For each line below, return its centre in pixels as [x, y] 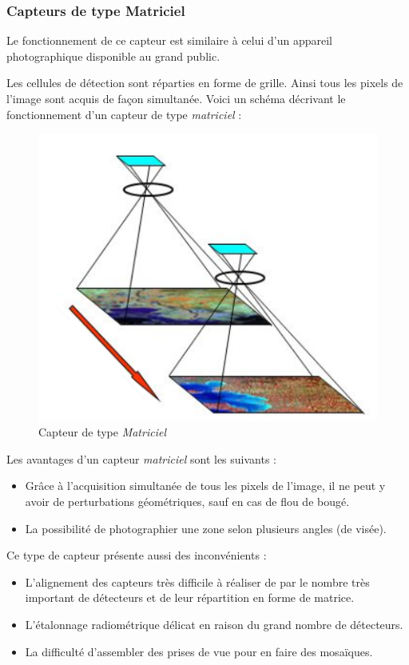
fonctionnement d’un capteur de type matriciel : [124, 114]
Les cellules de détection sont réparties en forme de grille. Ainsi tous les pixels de [205, 83]
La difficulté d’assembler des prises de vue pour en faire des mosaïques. [199, 651]
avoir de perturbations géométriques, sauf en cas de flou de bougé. [187, 501]
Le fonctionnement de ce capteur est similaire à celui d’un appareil [170, 40]
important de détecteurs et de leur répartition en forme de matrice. [190, 597]
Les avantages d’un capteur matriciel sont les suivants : [141, 458]
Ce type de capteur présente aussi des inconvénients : [137, 555]
